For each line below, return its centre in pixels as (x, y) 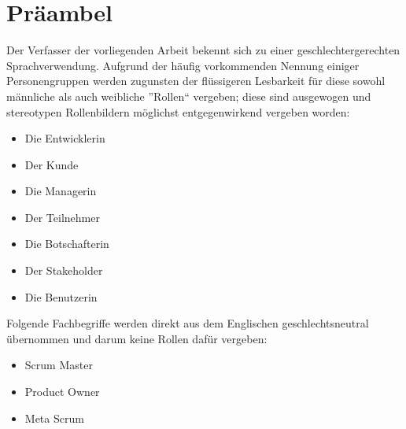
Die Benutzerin (61, 296)
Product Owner (62, 392)
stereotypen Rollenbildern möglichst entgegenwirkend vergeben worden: (178, 111)
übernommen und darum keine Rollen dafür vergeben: (137, 338)
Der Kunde (52, 164)
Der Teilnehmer (62, 217)
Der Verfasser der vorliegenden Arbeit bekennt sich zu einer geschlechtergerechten (203, 50)
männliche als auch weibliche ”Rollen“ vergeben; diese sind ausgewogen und (189, 96)
